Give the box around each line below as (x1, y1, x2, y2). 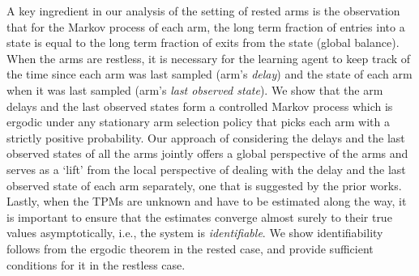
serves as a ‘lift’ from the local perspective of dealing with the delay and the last (6, 160, 406, 177)
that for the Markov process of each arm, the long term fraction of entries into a (6, 18, 405, 35)
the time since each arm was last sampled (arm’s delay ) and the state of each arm (6, 66, 413, 83)
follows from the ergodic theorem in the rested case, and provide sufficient (6, 240, 374, 257)
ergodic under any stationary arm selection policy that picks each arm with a (6, 113, 390, 130)
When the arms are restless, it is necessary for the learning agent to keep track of (6, 49, 411, 66)
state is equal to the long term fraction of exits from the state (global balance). (6, 34, 400, 51)
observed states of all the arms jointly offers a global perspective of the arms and (6, 145, 408, 162)
